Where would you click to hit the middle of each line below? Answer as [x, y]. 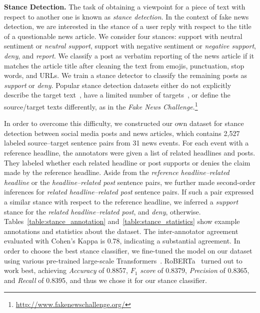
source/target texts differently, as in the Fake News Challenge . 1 [101, 105]
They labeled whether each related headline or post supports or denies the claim [127, 162]
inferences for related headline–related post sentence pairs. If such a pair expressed [129, 192]
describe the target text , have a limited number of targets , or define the [117, 95]
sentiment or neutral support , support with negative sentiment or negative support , [130, 46]
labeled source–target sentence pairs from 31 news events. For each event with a [126, 143]
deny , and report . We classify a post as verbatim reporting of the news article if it [129, 55]
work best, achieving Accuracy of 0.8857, [66, 270]
